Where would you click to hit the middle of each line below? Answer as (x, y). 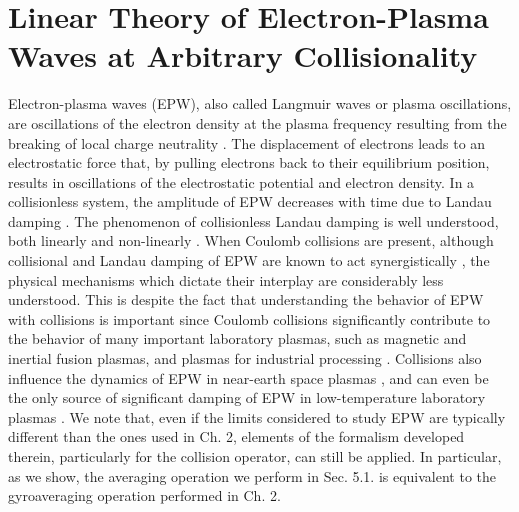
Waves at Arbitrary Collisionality (243, 55)
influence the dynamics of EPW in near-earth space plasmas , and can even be (248, 377)
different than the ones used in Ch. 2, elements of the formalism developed (236, 436)
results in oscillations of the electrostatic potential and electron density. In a (241, 181)
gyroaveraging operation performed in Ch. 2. (144, 495)
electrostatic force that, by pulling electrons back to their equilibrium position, (249, 162)
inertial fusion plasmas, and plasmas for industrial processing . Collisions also (245, 358)
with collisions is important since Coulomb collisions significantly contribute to (249, 318)
